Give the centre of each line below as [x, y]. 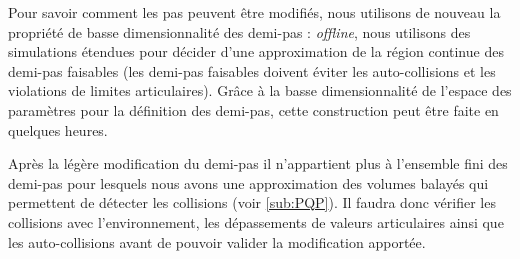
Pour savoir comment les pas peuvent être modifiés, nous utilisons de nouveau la [254, 12]
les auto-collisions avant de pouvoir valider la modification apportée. [217, 241]
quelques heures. [58, 129]
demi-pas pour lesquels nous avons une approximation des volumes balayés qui [248, 182]
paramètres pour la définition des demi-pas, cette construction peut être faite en [253, 109]
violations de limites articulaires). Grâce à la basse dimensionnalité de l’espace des [260, 90]
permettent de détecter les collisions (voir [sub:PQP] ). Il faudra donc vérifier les [252, 202]
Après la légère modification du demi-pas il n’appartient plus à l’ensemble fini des [258, 163]
